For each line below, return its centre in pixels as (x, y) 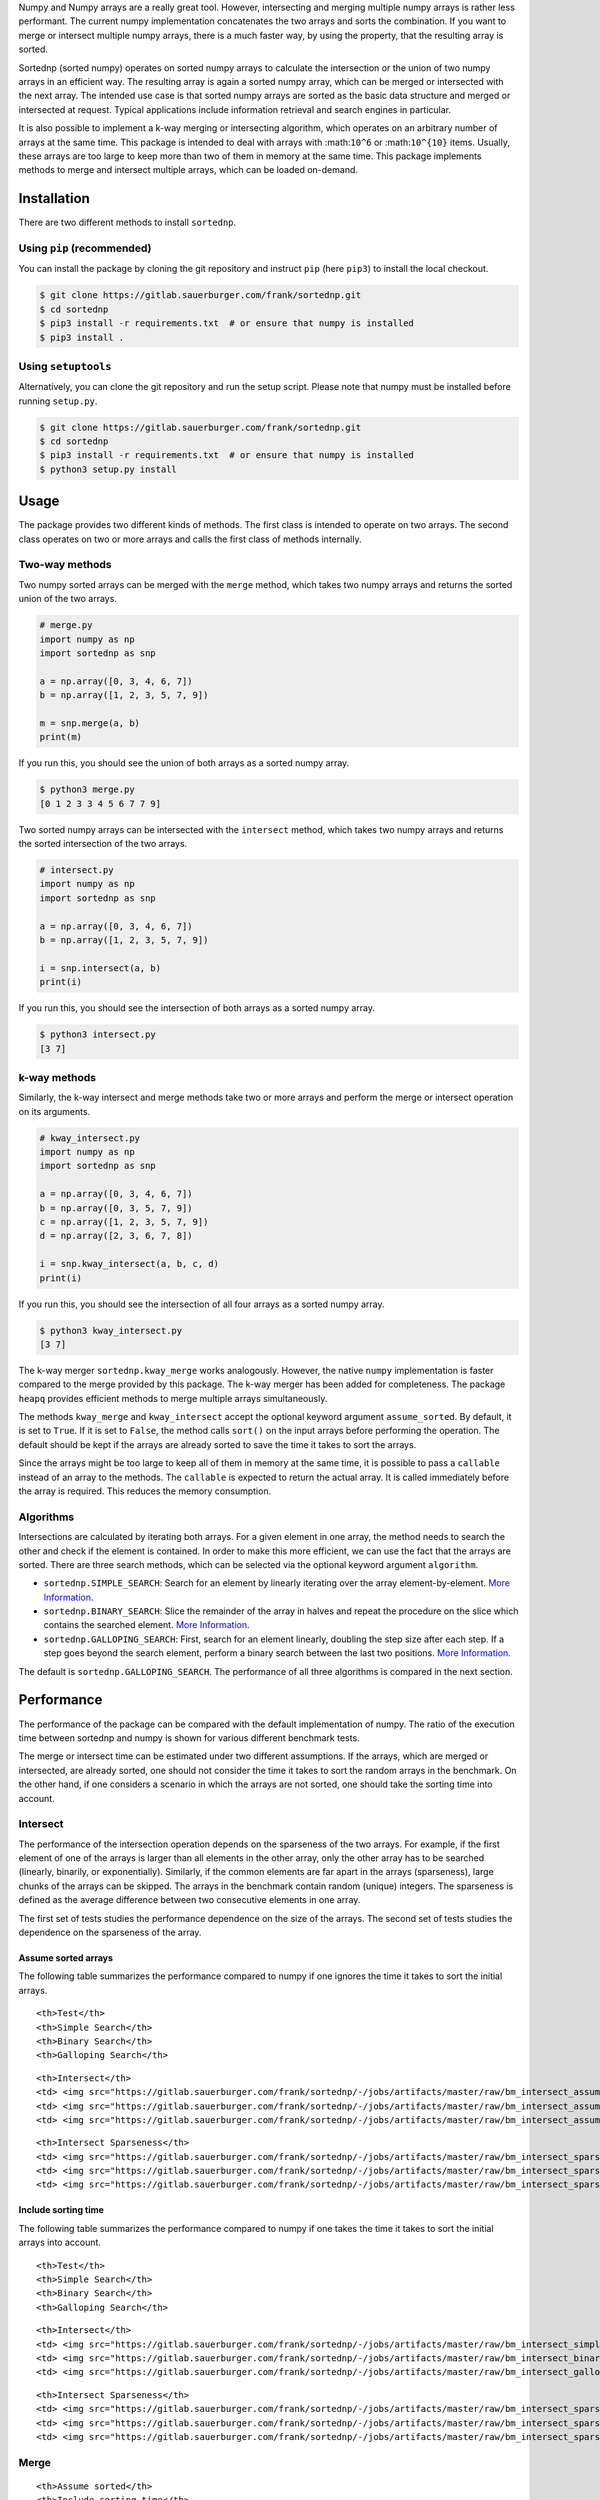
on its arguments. (54, 1111)
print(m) (61, 737)
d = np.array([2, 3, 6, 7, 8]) (116, 1236)
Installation (54, 198)
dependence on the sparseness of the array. (110, 1932)
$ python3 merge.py (87, 789)
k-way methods (57, 1077)
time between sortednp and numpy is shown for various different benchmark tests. (189, 1737)
